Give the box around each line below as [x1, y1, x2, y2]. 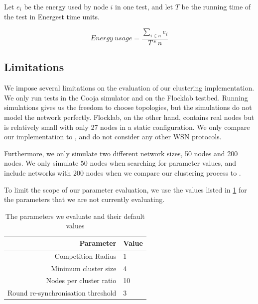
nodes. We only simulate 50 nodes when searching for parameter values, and [4, 158, 237, 168]
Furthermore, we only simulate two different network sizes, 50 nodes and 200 [4, 148, 238, 158]
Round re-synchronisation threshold [7, 288, 117, 298]
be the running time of [181, 1, 251, 11]
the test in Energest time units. [4, 11, 100, 21]
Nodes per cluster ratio [46, 275, 117, 286]
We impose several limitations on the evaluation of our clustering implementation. [4, 83, 255, 93]
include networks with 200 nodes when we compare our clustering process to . [4, 167, 241, 178]
